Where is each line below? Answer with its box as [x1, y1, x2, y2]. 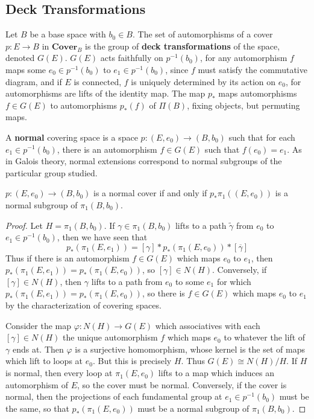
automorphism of [5, 378, 68, 391]
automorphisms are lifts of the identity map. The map [5, 87, 206, 100]
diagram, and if [5, 75, 62, 88]
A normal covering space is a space [5, 130, 138, 143]
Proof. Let [5, 219, 43, 231]
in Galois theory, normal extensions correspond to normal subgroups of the [5, 155, 282, 167]
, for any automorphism [199, 51, 287, 64]
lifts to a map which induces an [158, 366, 275, 379]
